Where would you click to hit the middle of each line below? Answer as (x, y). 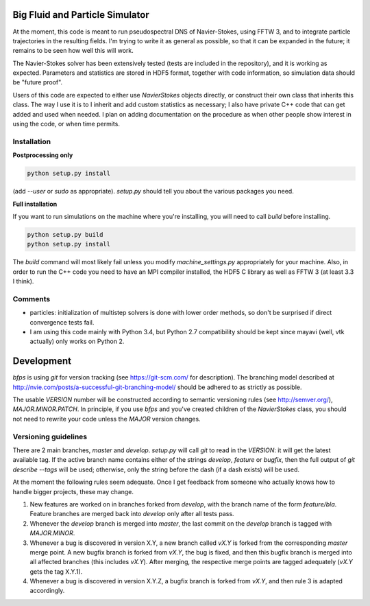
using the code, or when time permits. (66, 124)
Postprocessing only (43, 155)
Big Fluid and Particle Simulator (81, 15)
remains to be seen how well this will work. (73, 51)
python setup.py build (65, 234)
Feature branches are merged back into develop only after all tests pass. (132, 514)
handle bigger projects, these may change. (73, 491)
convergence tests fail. (62, 322)
